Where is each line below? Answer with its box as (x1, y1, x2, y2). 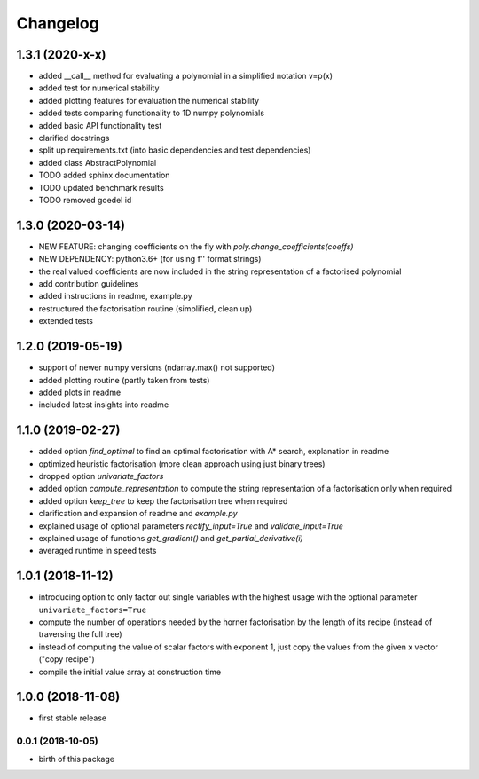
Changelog (16, 13, 99, 33)
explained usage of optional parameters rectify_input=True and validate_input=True (38, 520, 343, 531)
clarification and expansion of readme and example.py (38, 508, 239, 519)
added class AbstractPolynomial (38, 157, 157, 168)
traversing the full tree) (38, 629, 123, 640)
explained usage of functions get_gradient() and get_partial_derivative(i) (38, 532, 303, 543)
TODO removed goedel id (38, 194, 132, 205)
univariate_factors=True (38, 604, 146, 615)
